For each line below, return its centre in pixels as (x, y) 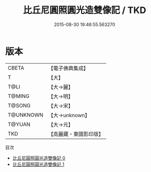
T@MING (19, 96)
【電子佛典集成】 (68, 68)
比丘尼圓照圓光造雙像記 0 (39, 158)
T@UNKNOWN (26, 115)
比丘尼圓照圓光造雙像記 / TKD (85, 10)
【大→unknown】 (69, 115)
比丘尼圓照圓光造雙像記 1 (38, 164)
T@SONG (19, 105)
